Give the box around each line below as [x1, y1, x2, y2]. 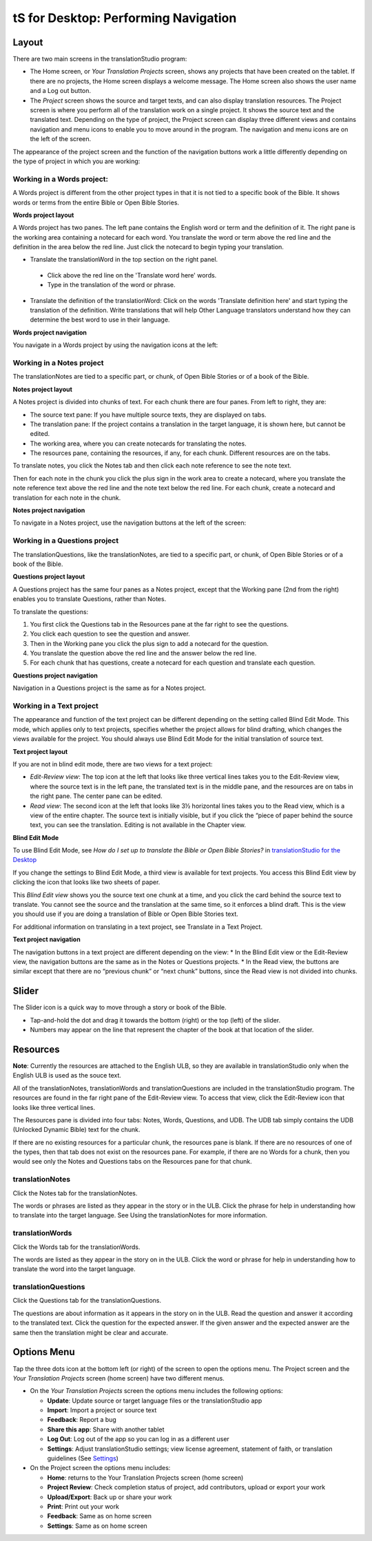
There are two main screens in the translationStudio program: [12, 55, 187, 63]
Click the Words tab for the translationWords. [12, 1243, 141, 1251]
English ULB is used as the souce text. [12, 1071, 122, 1080]
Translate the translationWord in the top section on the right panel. [30, 255, 218, 264]
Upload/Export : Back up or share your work [47, 1493, 172, 1501]
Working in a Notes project [12, 358, 104, 368]
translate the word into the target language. [12, 1265, 136, 1273]
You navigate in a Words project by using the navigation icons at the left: [12, 341, 218, 349]
